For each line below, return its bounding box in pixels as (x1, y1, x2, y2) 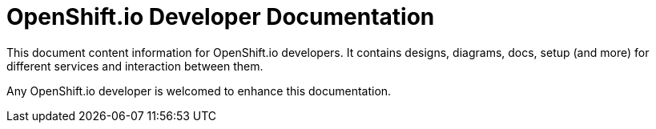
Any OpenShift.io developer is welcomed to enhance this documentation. (6, 83, 392, 98)
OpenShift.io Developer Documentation (6, 3, 435, 30)
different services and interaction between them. (6, 58, 264, 73)
